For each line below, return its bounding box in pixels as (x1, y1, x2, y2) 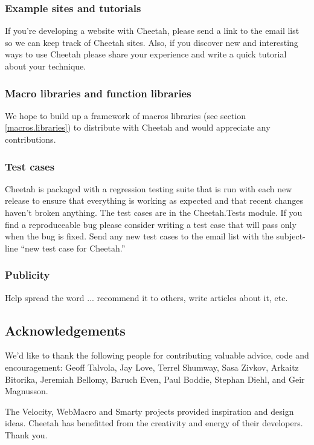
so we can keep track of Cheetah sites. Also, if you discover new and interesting (5, 36, 298, 48)
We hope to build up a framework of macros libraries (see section (5, 109, 246, 122)
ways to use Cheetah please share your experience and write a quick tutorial (5, 48, 287, 60)
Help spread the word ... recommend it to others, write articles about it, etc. (5, 291, 288, 304)
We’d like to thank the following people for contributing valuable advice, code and (5, 349, 309, 362)
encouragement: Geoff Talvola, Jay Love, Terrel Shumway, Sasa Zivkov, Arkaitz (5, 360, 299, 373)
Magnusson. (5, 385, 48, 397)
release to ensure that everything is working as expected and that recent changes (5, 194, 304, 207)
